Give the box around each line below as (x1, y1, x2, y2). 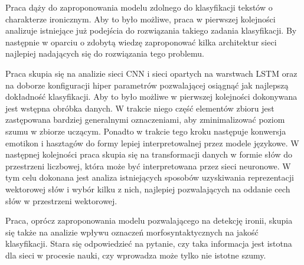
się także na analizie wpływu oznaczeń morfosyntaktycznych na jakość (5, 225, 259, 238)
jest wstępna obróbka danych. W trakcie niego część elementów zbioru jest (5, 102, 274, 114)
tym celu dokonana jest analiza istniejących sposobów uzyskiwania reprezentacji (5, 171, 294, 184)
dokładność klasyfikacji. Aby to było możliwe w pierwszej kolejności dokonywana (5, 90, 298, 103)
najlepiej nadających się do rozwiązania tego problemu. (5, 47, 204, 60)
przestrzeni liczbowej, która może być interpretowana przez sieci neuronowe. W (5, 159, 291, 172)
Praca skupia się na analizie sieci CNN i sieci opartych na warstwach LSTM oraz (5, 67, 298, 79)
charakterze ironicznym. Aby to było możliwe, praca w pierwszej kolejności (5, 12, 276, 25)
